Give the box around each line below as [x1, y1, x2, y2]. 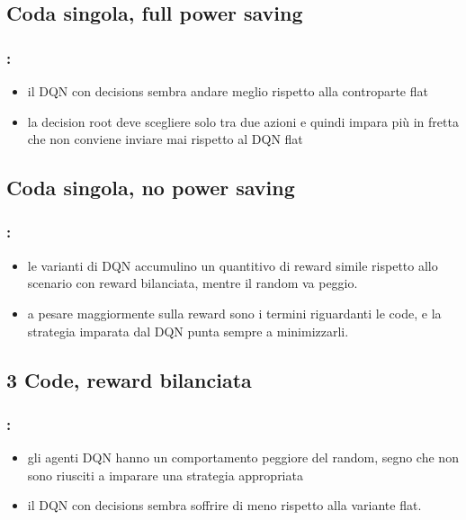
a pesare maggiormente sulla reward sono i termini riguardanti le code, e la [27, 303, 442, 322]
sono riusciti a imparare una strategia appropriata [27, 465, 303, 484]
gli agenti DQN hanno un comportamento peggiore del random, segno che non [27, 448, 459, 467]
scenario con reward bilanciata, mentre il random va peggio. [27, 273, 358, 292]
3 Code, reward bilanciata [6, 365, 252, 393]
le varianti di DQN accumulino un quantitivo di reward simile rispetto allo [27, 256, 438, 274]
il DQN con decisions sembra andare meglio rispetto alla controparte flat [27, 82, 428, 100]
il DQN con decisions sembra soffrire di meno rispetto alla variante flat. [27, 496, 422, 515]
